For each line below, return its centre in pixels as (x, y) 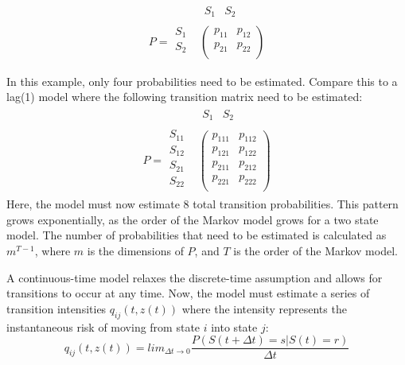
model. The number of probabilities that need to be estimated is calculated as (197, 235)
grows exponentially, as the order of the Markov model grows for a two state (193, 219)
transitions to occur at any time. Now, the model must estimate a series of (188, 293)
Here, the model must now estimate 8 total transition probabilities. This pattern (202, 204)
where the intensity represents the (264, 308)
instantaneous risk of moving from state (103, 326)
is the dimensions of (135, 251)
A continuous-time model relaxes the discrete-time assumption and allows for (195, 277)
